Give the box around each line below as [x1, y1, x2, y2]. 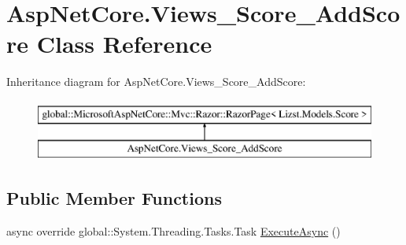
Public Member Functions [6, 186, 222, 210]
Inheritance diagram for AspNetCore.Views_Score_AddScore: [6, 73, 306, 90]
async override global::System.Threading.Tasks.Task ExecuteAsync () [6, 223, 341, 239]
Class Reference [36, 28, 212, 60]
